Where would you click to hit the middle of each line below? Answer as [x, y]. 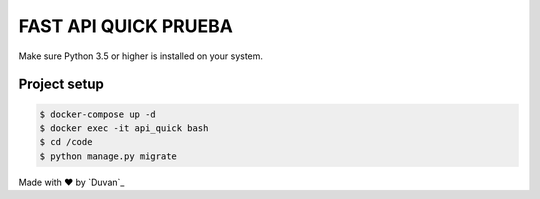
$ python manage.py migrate [108, 156]
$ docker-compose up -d [98, 114]
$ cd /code [66, 142]
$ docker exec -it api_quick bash [124, 128]
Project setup [61, 84]
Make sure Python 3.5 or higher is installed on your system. [141, 56]
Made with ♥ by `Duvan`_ [71, 182]
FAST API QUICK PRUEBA [126, 26]
